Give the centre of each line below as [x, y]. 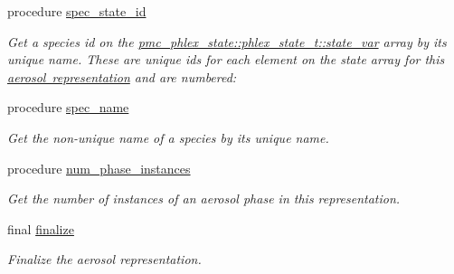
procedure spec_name [68, 107]
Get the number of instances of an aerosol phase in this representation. [204, 198]
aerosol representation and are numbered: [122, 76]
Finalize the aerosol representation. [104, 259]
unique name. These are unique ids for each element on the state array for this [226, 59]
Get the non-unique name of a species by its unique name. [168, 137]
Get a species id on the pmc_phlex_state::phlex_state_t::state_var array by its [227, 41]
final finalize [41, 228]
